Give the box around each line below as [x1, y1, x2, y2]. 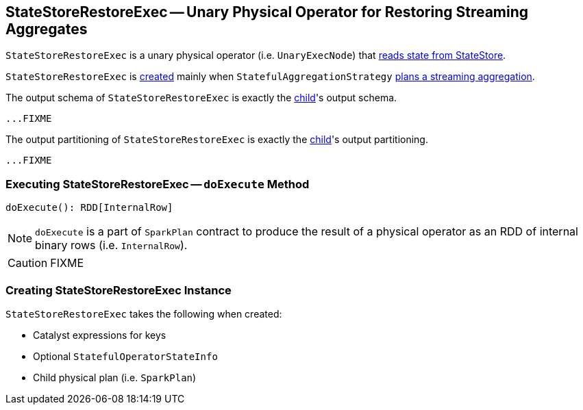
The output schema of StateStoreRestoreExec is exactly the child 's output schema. [5, 92, 397, 104]
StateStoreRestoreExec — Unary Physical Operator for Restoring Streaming [5, 3, 529, 21]
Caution [8, 256, 48, 270]
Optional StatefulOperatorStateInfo [33, 350, 218, 362]
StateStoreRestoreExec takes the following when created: [5, 307, 282, 320]
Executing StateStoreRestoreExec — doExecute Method [5, 177, 310, 191]
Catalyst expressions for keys [33, 329, 166, 341]
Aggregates [5, 21, 88, 38]
